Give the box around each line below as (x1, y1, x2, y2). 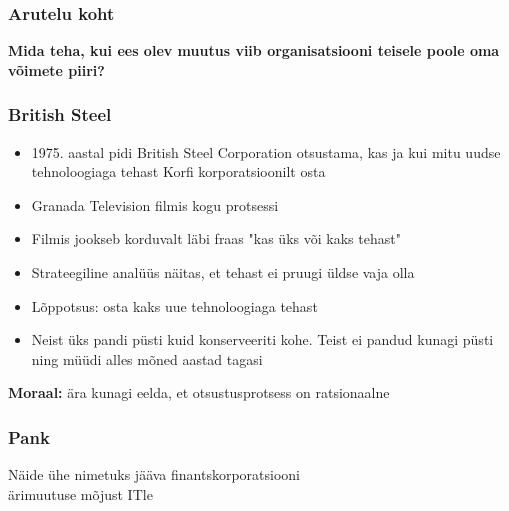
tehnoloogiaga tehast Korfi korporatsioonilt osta (31, 161, 326, 182)
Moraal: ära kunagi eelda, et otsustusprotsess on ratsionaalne (8, 382, 390, 403)
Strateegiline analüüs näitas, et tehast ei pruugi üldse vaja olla (31, 262, 415, 282)
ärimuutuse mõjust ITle (8, 483, 153, 504)
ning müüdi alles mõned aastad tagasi (31, 348, 263, 369)
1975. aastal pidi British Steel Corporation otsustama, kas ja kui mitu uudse (31, 141, 501, 162)
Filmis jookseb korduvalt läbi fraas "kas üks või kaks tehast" (31, 228, 401, 249)
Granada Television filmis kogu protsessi (31, 194, 279, 215)
